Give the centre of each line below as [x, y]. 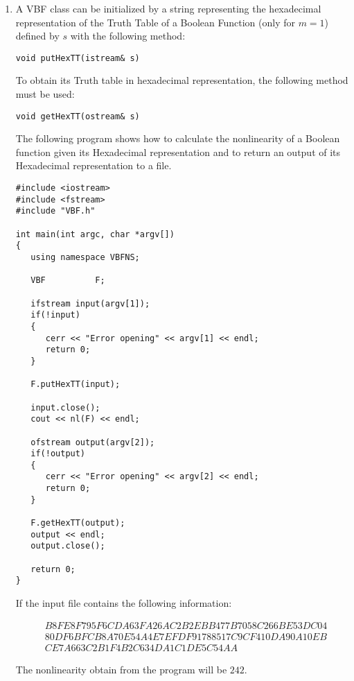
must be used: [45, 94]
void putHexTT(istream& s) [78, 58]
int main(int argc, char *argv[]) [95, 234]
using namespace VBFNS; [85, 257]
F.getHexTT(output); [78, 523]
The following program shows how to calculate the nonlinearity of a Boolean [178, 138]
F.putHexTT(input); [76, 385]
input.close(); [65, 407]
